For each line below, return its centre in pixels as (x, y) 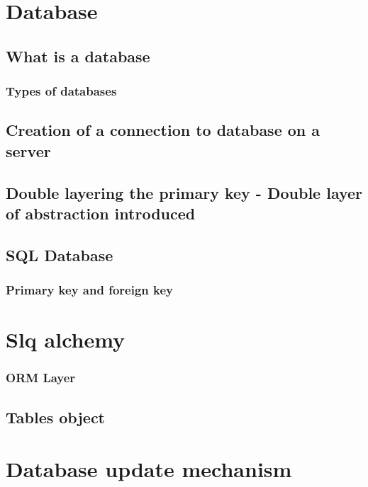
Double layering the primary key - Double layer (184, 192)
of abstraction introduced (101, 213)
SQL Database (60, 254)
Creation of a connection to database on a (163, 130)
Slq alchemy (66, 339)
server (28, 150)
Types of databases (61, 91)
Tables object (56, 417)
